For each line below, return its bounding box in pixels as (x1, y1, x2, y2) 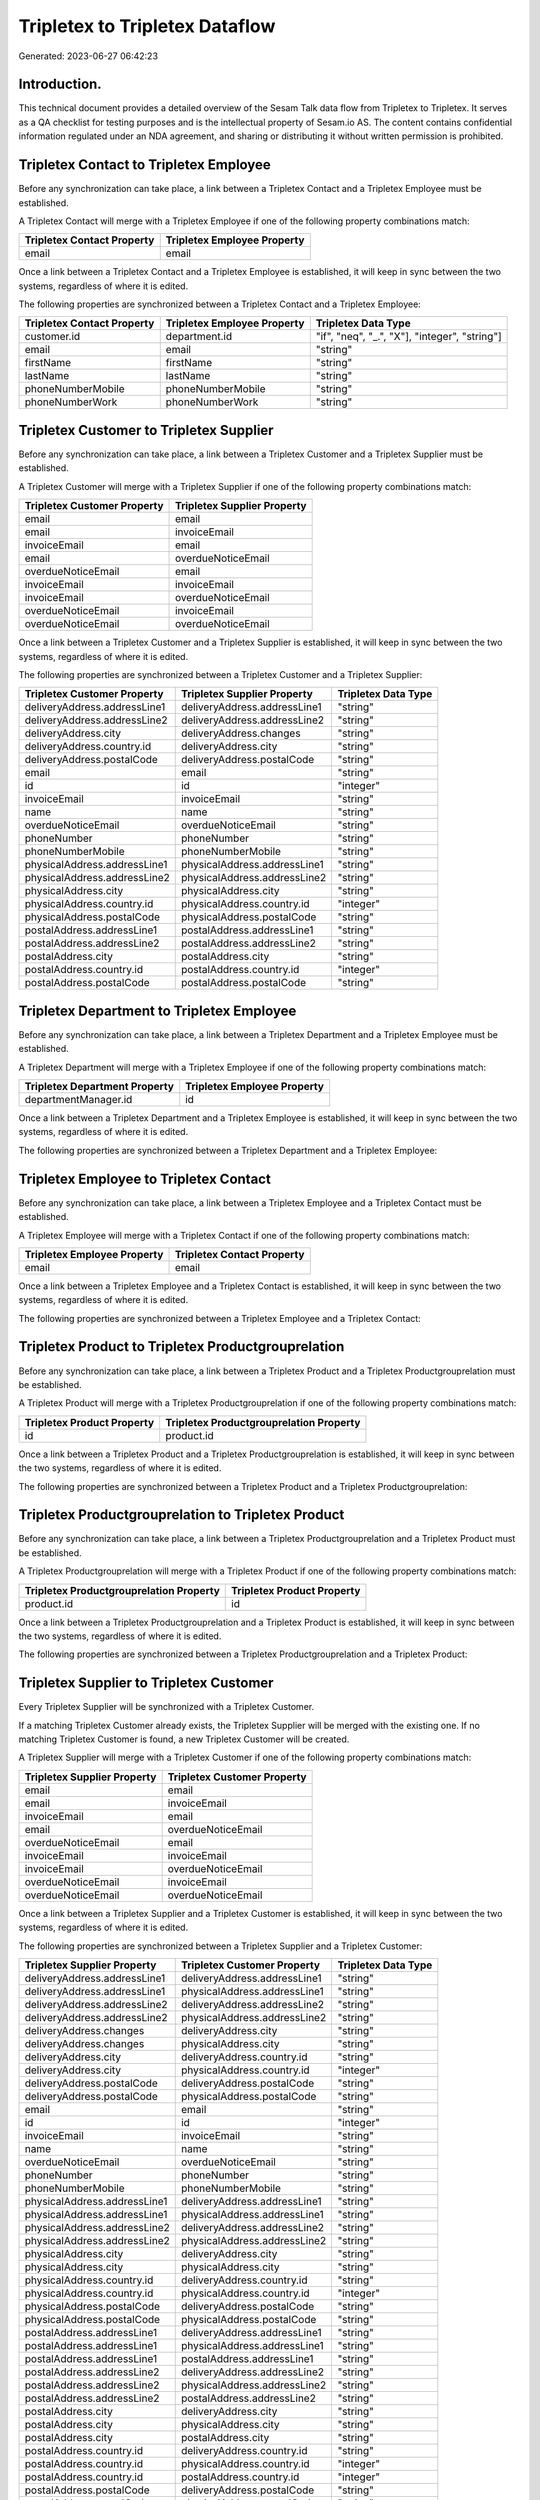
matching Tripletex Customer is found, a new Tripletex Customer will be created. (18, 1733, 350, 1745)
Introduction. (18, 76, 102, 93)
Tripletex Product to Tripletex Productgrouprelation (18, 1338, 345, 1355)
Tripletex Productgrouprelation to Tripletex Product (18, 1506, 345, 1524)
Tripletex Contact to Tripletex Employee (18, 156, 272, 174)
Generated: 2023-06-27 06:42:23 (18, 50, 159, 62)
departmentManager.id (24, 1093, 133, 1107)
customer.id (24, 330, 81, 344)
